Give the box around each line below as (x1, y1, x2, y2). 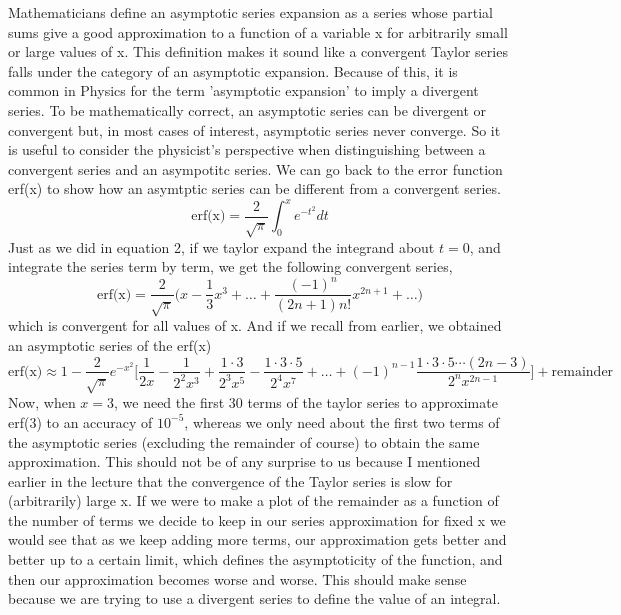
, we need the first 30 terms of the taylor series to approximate (114, 392, 498, 413)
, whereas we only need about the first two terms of (184, 411, 500, 432)
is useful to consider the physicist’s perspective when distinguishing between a (8, 139, 486, 160)
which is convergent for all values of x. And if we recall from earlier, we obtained (8, 315, 502, 336)
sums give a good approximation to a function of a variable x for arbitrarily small (8, 21, 508, 42)
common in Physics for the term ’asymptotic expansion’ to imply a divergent (8, 80, 479, 101)
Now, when (8, 392, 76, 413)
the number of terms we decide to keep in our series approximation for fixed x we (8, 509, 506, 530)
